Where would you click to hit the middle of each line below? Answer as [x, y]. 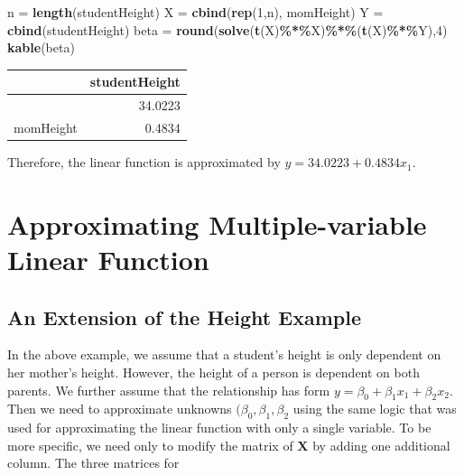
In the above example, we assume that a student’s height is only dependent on [224, 354]
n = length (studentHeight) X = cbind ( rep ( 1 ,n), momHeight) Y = [195, 12]
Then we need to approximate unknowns [120, 409]
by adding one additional [381, 445]
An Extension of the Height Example [184, 317]
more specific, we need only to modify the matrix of [150, 445]
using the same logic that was [375, 409]
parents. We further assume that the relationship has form [169, 390]
